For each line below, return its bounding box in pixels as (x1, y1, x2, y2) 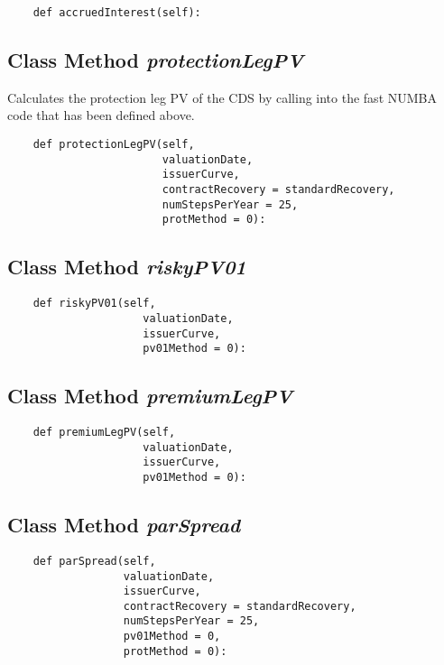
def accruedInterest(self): (32, 6, 201, 19)
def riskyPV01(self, (32, 297, 156, 310)
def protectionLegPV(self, (32, 138, 195, 152)
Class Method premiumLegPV (7, 382, 293, 410)
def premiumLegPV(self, (32, 426, 176, 439)
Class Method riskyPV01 (7, 253, 246, 281)
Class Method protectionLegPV (7, 46, 304, 74)
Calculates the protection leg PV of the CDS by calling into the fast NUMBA (7, 88, 437, 106)
